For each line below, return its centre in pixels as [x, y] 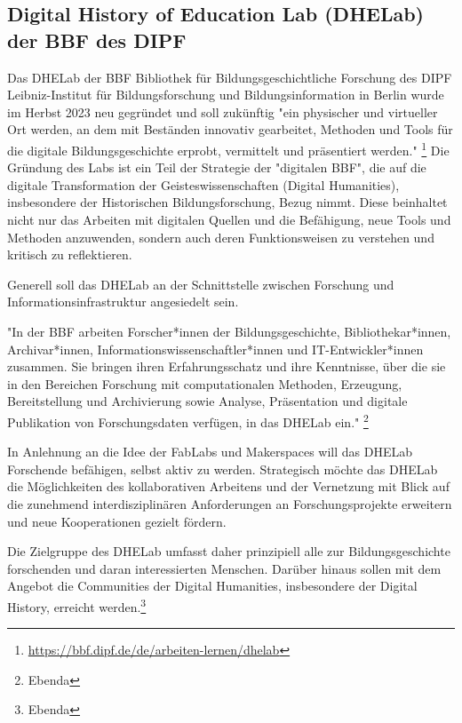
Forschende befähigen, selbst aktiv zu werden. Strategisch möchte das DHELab [223, 469]
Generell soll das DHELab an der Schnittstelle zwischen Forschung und [201, 284]
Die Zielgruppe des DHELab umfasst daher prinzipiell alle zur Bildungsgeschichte [229, 551]
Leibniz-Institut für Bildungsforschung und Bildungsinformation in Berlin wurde [226, 95]
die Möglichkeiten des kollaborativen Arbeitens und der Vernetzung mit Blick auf [228, 486]
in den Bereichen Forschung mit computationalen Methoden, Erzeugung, [205, 383]
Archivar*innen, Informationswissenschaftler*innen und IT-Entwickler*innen [215, 349]
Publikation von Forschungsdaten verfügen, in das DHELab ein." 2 [188, 420]
